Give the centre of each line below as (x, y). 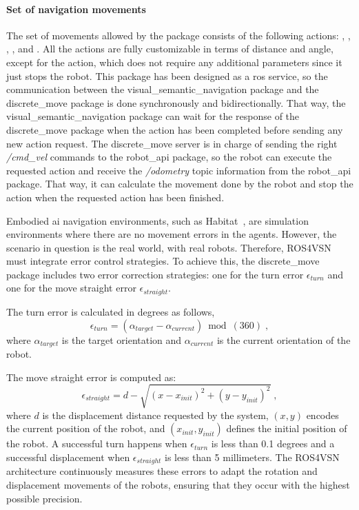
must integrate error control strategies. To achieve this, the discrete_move (163, 261)
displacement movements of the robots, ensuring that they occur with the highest (178, 484)
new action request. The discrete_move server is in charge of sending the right (172, 143)
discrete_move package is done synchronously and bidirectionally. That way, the (176, 102)
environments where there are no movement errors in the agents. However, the (172, 234)
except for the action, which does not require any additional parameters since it (174, 62)
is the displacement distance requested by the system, (155, 415)
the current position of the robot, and (86, 428)
